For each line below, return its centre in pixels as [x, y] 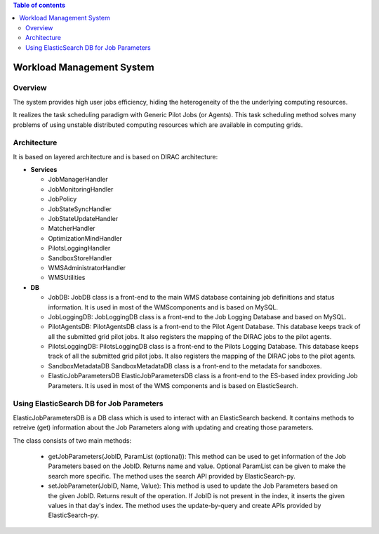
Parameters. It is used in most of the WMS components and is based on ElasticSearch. [173, 385]
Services [44, 170]
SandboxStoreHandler [80, 258]
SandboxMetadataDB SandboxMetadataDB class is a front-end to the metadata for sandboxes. [185, 366]
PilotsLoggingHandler [79, 248]
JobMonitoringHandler [81, 189]
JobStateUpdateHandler [83, 218]
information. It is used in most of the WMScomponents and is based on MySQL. [163, 307]
